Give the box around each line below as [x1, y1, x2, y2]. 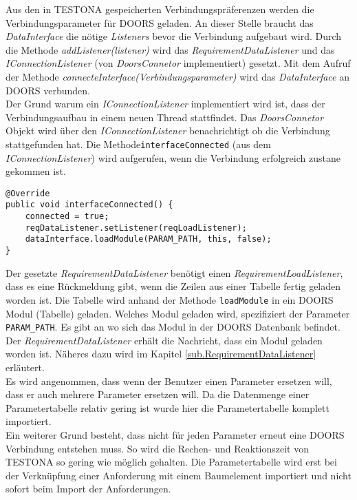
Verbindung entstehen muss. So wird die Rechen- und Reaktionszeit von [6, 441, 309, 455]
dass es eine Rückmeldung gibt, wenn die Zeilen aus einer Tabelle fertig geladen [6, 279, 341, 293]
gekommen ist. [6, 164, 66, 178]
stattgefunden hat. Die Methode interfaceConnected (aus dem [6, 136, 271, 151]
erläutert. [6, 360, 45, 374]
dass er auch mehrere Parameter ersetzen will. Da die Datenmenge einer [6, 387, 310, 402]
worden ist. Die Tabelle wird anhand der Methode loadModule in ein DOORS [6, 292, 334, 306]
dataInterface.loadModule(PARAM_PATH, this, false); [25, 234, 272, 244]
